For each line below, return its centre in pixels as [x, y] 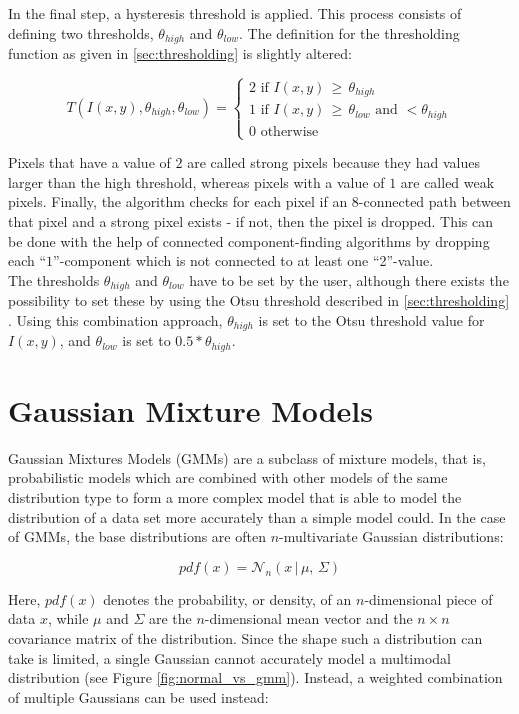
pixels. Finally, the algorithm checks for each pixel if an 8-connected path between [259, 201]
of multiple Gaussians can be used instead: [138, 696]
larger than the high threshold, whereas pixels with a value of [196, 181]
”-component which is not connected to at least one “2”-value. [243, 260]
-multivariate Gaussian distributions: [391, 536]
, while [68, 618]
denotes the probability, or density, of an [227, 598]
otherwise [289, 131]
